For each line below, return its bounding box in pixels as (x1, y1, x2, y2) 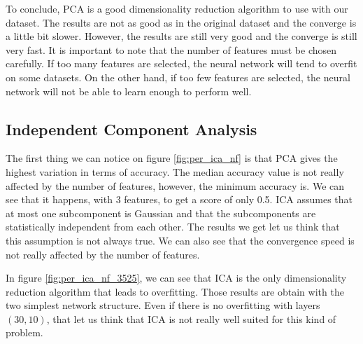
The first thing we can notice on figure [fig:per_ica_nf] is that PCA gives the (6, 151, 338, 165)
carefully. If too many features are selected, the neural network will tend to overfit (6, 56, 357, 71)
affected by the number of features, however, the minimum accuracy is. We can (6, 178, 345, 193)
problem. (6, 325, 43, 340)
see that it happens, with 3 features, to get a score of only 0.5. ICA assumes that (6, 192, 353, 207)
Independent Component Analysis (6, 118, 257, 139)
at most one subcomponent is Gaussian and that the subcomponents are (6, 205, 316, 220)
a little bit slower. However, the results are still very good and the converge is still (6, 29, 357, 43)
